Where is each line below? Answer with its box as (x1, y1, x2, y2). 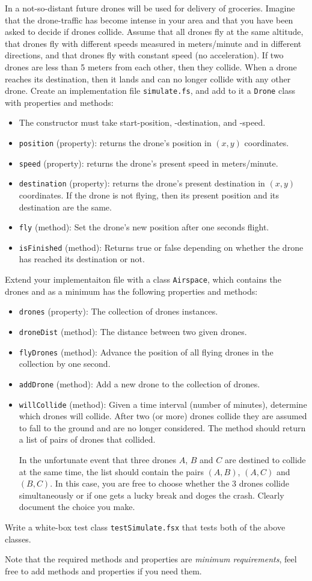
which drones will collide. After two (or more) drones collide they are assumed (19, 410, 307, 422)
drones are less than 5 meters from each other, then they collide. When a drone (5, 60, 297, 73)
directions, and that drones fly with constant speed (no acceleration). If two (5, 49, 284, 61)
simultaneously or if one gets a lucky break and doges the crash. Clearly (19, 488, 284, 501)
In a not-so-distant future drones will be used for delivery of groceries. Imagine (5, 2, 295, 14)
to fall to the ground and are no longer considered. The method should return (19, 421, 306, 434)
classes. (5, 532, 31, 545)
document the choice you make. (19, 500, 135, 513)
